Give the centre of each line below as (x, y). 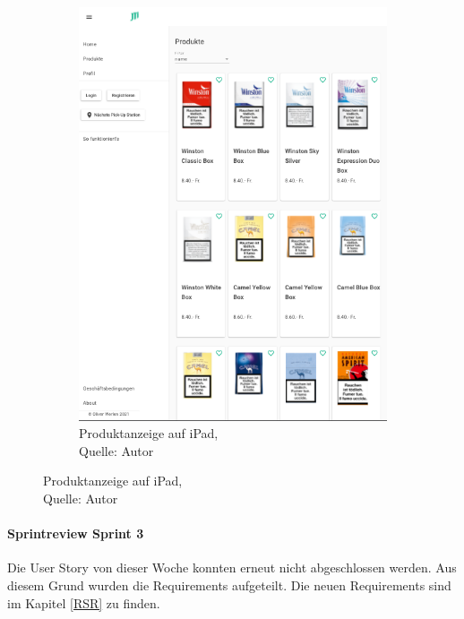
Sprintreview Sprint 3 (76, 533)
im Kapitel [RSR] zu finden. (84, 602)
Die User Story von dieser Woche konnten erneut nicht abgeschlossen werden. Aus (232, 567)
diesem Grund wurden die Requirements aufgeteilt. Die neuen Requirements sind (229, 585)
